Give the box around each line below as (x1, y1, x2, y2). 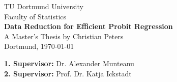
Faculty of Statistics (4, 11, 67, 21)
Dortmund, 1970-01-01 (4, 41, 74, 51)
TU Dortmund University (4, 1, 83, 11)
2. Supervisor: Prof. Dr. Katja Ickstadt (4, 68, 132, 78)
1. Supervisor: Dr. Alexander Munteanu (4, 58, 134, 68)
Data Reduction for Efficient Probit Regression (4, 21, 173, 32)
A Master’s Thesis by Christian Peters (4, 31, 124, 41)
